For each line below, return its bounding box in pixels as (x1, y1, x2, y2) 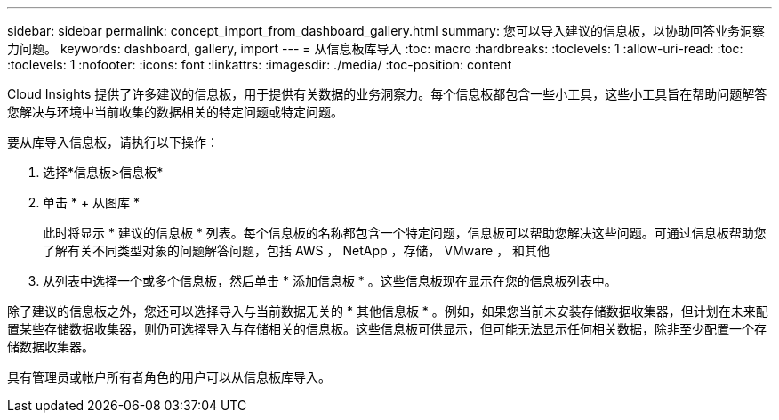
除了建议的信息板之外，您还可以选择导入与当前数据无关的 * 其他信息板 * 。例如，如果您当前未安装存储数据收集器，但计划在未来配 (7, 303, 768, 319)
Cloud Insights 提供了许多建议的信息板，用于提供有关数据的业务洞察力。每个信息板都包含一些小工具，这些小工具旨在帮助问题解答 (7, 86, 767, 101)
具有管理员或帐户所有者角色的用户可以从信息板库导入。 (7, 369, 331, 384)
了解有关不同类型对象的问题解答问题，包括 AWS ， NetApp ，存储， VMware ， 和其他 (43, 243, 550, 258)
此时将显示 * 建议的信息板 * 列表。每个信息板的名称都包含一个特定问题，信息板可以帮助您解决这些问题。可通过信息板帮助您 (43, 225, 767, 240)
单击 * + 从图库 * (43, 195, 141, 210)
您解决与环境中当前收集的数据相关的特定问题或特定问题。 (7, 104, 343, 119)
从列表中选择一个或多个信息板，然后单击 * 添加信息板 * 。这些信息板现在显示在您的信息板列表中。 (43, 273, 617, 288)
